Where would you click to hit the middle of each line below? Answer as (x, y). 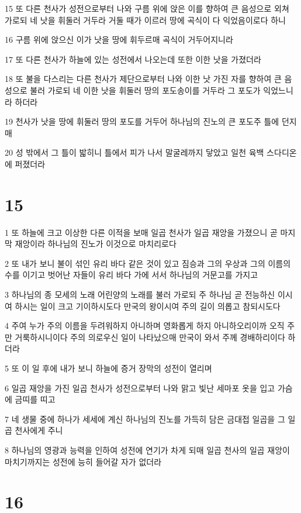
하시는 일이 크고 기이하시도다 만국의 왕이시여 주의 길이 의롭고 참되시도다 (148, 306)
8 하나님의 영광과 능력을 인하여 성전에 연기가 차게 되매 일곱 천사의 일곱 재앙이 (147, 450)
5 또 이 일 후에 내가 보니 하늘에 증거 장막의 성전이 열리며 (108, 368)
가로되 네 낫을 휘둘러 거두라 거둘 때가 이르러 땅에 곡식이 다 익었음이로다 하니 (145, 20)
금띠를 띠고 (35, 399)
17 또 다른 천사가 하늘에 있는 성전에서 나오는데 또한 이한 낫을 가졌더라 (133, 59)
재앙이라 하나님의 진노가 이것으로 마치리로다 (96, 244)
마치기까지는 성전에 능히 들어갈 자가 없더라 (83, 461)
